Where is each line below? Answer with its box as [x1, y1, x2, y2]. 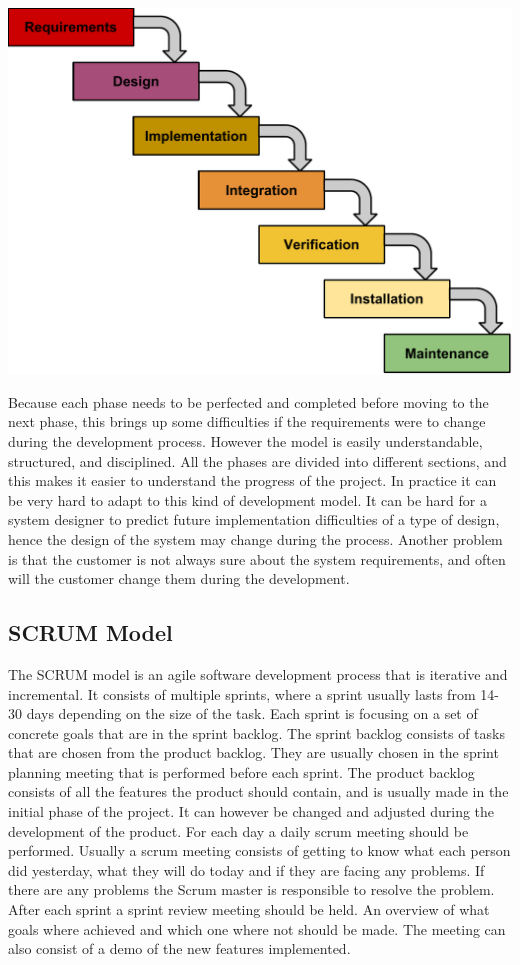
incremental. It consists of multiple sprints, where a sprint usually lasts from [8, 683, 476, 704]
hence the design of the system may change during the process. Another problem [8, 528, 503, 549]
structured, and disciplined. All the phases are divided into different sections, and [8, 450, 507, 471]
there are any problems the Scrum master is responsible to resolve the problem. [8, 879, 495, 900]
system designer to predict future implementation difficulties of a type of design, [8, 509, 500, 530]
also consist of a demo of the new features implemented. [8, 938, 351, 959]
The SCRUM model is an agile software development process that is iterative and [8, 663, 508, 684]
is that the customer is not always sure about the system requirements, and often [8, 548, 506, 569]
